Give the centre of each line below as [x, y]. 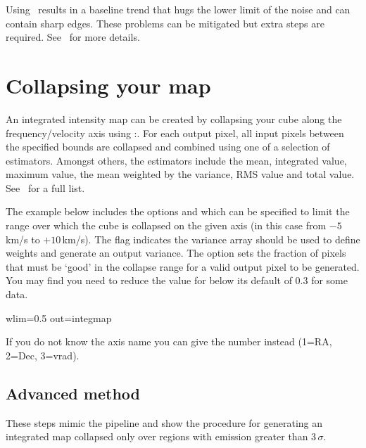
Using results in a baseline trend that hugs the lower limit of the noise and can [178, 9]
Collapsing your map [108, 85]
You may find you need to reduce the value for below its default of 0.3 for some [177, 280]
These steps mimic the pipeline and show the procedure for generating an [164, 422]
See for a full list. [45, 187]
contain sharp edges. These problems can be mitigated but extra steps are [165, 23]
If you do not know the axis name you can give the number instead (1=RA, [169, 341]
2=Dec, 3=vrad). [43, 355]
